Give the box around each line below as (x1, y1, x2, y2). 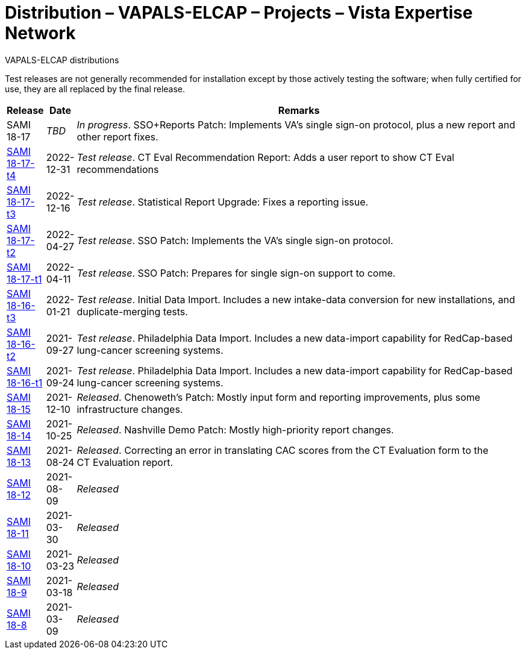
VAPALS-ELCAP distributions (5, 54, 119, 65)
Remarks (278, 104, 320, 116)
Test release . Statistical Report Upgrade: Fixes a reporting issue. (77, 195, 369, 208)
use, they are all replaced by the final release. (5, 83, 186, 94)
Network (5, 23, 76, 43)
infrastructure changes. (77, 403, 183, 415)
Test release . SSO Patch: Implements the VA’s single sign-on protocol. (77, 234, 393, 247)
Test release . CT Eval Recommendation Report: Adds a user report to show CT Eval (77, 151, 454, 163)
